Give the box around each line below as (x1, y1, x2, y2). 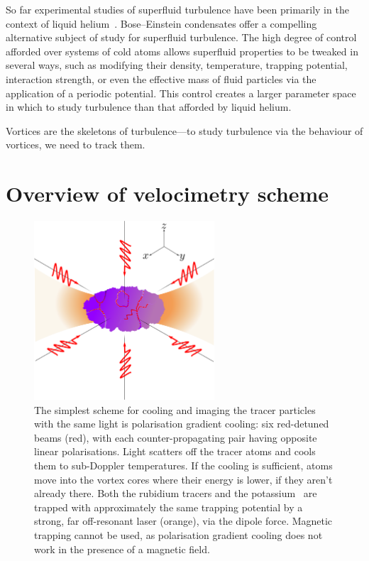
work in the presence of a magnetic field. (34, 541, 210, 556)
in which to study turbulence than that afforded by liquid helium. (6, 99, 292, 114)
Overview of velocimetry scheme (6, 179, 329, 208)
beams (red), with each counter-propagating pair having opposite (34, 430, 317, 445)
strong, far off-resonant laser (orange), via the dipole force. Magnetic (34, 513, 333, 528)
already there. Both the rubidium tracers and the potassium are (34, 486, 317, 501)
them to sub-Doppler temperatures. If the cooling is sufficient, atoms (34, 457, 333, 472)
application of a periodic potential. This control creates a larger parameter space (6, 85, 356, 100)
